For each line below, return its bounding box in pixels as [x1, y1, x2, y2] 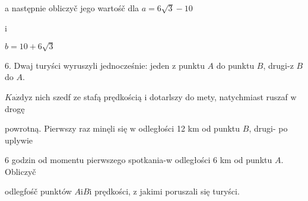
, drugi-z [263, 59, 294, 71]
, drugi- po [249, 122, 288, 135]
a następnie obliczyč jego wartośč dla [5, 2, 139, 14]
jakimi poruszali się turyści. [139, 185, 240, 197]
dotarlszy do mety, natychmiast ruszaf [149, 90, 288, 103]
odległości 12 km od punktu [138, 122, 240, 135]
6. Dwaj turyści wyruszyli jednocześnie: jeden [5, 59, 170, 71]
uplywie [5, 133, 33, 146]
